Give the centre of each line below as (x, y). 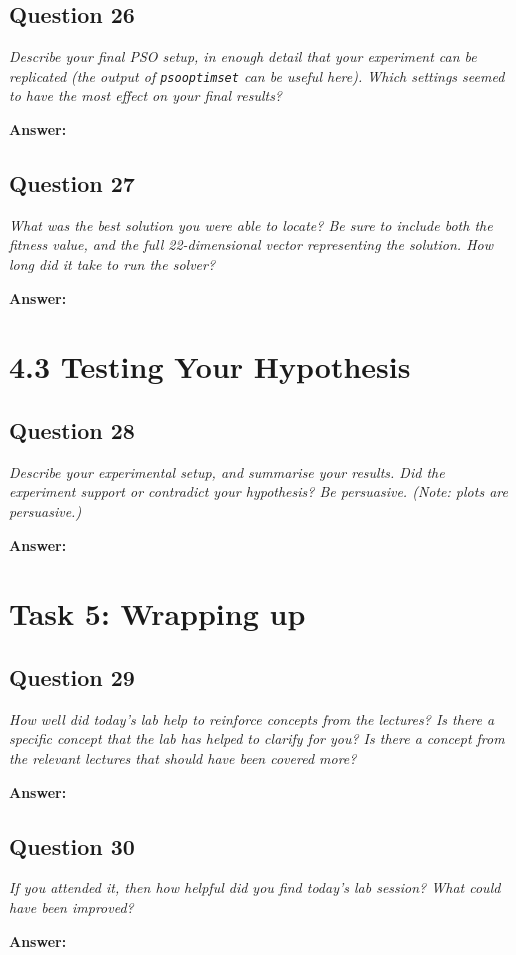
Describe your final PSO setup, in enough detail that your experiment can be (243, 56)
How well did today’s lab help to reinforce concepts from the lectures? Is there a (252, 718)
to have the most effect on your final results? (146, 95)
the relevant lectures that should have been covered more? (183, 757)
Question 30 (72, 845)
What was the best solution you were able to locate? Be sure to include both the (251, 224)
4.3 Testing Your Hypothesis (210, 366)
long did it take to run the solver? (112, 264)
